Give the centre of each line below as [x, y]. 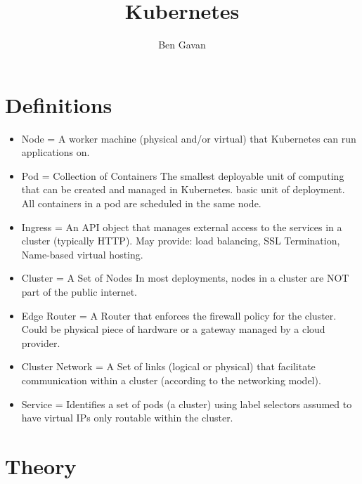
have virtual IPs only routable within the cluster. [127, 418]
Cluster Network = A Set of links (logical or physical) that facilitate [168, 366]
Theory [41, 465]
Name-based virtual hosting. [82, 254]
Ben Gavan [182, 45]
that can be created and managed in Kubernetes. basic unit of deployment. [183, 189]
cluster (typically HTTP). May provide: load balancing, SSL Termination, [181, 241]
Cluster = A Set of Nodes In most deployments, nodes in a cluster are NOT [185, 278]
